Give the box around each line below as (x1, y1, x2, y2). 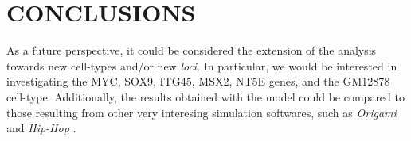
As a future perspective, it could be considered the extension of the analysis (6, 42, 377, 59)
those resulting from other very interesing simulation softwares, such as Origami (6, 104, 397, 120)
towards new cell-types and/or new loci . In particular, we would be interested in (6, 57, 397, 74)
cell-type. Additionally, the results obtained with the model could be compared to (6, 88, 405, 105)
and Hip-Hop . (6, 120, 76, 136)
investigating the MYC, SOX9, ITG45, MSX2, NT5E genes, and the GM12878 (6, 73, 390, 90)
